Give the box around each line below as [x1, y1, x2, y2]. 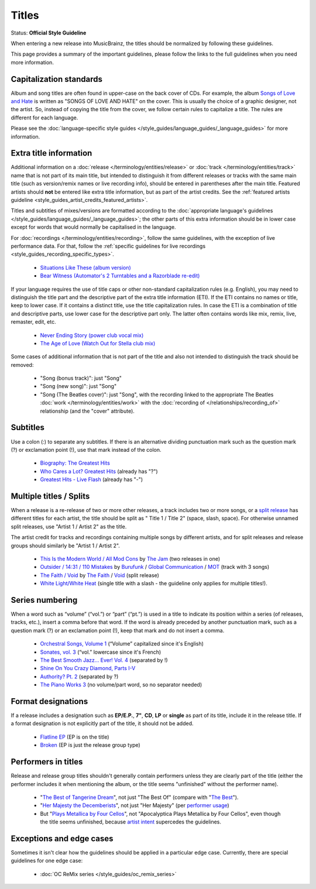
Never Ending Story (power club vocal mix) [40, 331, 144, 339]
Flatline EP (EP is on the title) [40, 733, 109, 740]
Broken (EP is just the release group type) [40, 742, 140, 749]
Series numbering [11, 595, 78, 605]
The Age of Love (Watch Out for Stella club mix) [40, 339, 156, 346]
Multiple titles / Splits [11, 491, 90, 501]
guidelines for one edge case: [11, 857, 83, 864]
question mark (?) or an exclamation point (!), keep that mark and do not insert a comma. [11, 627, 225, 634]
